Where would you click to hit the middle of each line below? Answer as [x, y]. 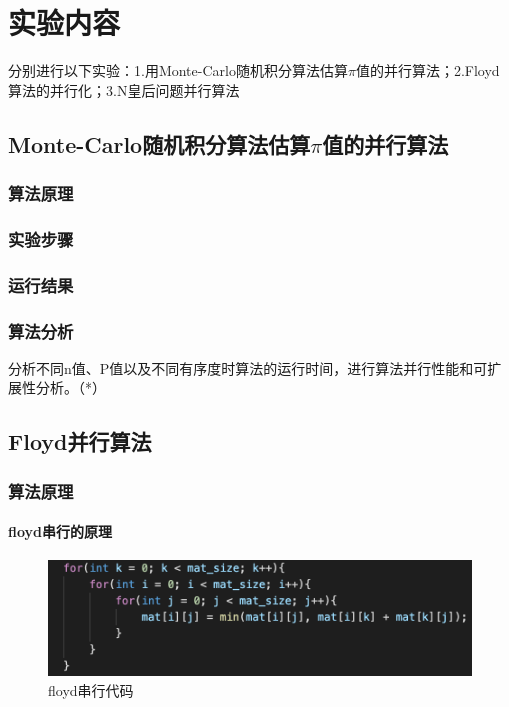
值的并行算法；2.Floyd [427, 70]
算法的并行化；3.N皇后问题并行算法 [124, 89]
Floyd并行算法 [80, 441]
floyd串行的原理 [60, 531]
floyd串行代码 [91, 689]
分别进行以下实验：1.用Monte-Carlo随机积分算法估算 [178, 70]
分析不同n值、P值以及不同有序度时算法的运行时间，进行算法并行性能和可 [248, 367]
